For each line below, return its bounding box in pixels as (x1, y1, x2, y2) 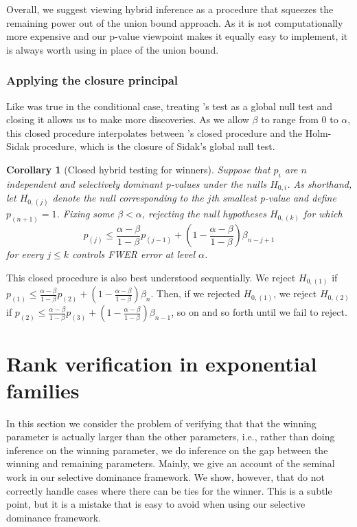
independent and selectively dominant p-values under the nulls (6, 176, 267, 191)
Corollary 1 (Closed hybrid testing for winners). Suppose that (6, 162, 270, 176)
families (6, 376, 80, 404)
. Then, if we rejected (150, 286, 240, 301)
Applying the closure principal (6, 72, 178, 89)
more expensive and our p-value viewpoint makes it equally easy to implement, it (6, 29, 348, 43)
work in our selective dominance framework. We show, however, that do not (6, 470, 325, 484)
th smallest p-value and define (211, 191, 336, 205)
